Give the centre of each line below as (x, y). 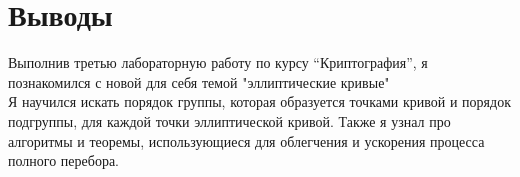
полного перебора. (63, 160)
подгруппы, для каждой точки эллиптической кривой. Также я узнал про (229, 120)
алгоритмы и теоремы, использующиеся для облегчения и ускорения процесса (246, 140)
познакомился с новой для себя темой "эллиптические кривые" (199, 81)
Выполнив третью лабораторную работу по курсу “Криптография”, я (218, 62)
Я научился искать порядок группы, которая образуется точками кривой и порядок (259, 101)
